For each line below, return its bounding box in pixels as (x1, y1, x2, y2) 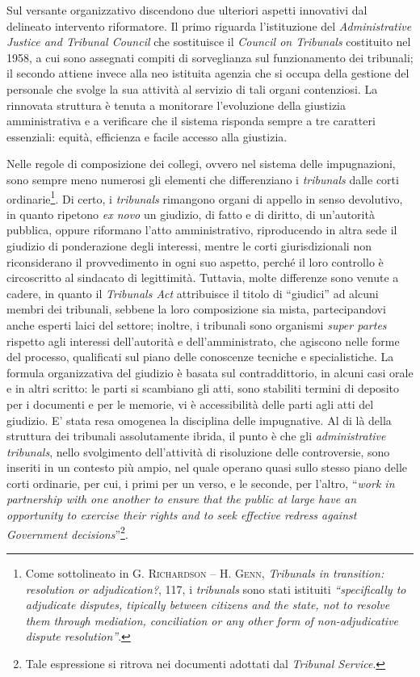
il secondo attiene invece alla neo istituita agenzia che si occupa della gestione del (6, 65, 409, 82)
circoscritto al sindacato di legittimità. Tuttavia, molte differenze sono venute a (6, 269, 399, 286)
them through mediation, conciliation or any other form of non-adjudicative (25, 612, 399, 629)
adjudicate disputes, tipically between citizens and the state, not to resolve (25, 596, 390, 613)
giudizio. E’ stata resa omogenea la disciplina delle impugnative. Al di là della (6, 411, 392, 428)
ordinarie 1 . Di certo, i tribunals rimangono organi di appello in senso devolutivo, (6, 187, 403, 207)
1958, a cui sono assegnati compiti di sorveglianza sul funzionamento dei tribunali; (6, 48, 414, 65)
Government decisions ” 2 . (6, 523, 128, 542)
